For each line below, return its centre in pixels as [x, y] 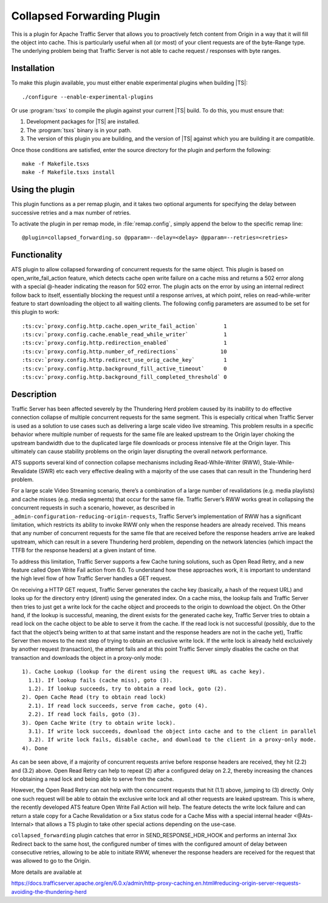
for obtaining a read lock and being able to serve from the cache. [93, 779]
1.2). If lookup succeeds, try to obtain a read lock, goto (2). [128, 689]
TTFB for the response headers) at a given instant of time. [84, 550]
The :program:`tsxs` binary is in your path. [79, 130]
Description [34, 394]
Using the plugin [43, 189]
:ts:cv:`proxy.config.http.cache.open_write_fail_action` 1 [125, 326]
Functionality [37, 255]
